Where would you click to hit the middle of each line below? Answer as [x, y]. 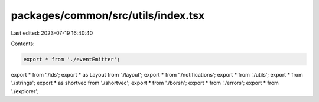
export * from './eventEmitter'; [72, 59]
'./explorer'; [25, 91]
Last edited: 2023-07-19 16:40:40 [52, 33]
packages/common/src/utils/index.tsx [108, 15]
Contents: [23, 44]
